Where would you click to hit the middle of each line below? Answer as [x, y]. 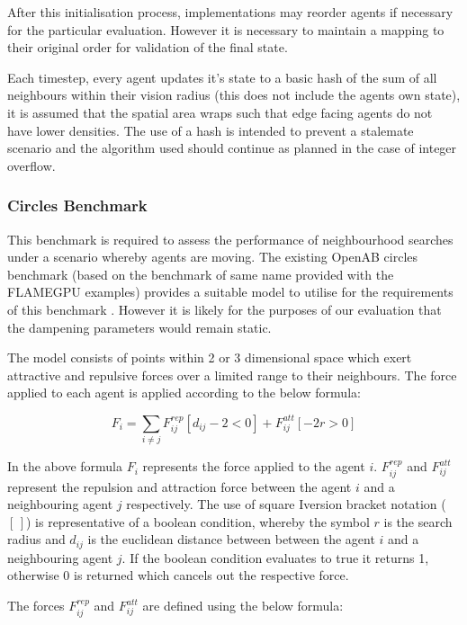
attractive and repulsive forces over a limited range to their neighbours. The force [232, 375]
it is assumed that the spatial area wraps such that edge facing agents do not [220, 112]
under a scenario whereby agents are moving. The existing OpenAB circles [213, 257]
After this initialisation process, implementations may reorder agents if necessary [230, 12]
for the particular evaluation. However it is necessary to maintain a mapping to [226, 29]
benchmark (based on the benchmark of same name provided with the [201, 274]
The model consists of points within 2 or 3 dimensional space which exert [210, 357]
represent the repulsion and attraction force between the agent [180, 486]
